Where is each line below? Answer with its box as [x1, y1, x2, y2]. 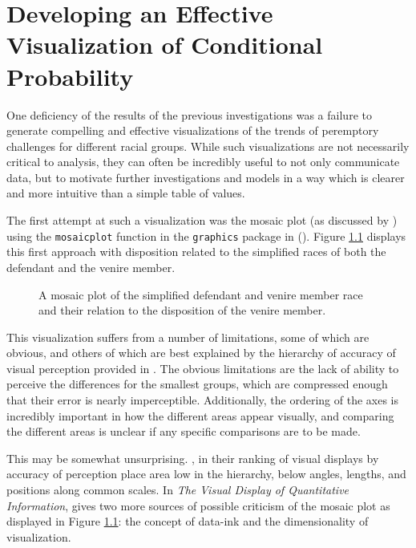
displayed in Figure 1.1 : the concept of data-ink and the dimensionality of [6, 513, 369, 530]
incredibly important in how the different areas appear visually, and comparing [6, 407, 394, 424]
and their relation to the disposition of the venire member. [38, 302, 326, 319]
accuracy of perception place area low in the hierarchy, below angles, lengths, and [6, 465, 406, 482]
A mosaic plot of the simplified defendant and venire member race [38, 286, 363, 302]
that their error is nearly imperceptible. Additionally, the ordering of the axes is [6, 392, 399, 408]
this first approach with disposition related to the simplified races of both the [6, 243, 386, 260]
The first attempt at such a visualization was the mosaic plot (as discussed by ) [6, 212, 398, 229]
